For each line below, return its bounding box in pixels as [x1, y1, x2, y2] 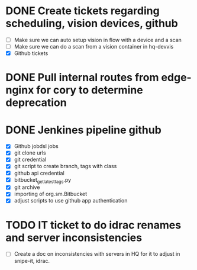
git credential [14, 156, 47, 163]
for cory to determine [36, 83, 143, 97]
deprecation [5, 96, 67, 110]
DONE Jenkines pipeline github [5, 123, 162, 137]
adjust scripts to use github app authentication [14, 197, 128, 204]
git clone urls [14, 149, 46, 156]
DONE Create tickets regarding [5, 4, 160, 18]
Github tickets [14, 50, 49, 57]
